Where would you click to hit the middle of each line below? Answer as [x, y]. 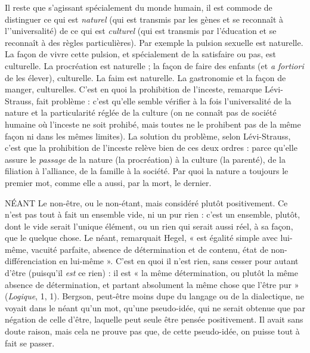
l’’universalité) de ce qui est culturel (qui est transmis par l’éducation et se [141, 31]
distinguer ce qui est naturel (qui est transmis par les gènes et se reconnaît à [144, 19]
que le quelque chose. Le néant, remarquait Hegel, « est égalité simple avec [141, 238]
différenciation [31, 261]
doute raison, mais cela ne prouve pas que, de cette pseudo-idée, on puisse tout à [152, 331]
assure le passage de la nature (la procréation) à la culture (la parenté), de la [145, 159]
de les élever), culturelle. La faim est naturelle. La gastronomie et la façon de [145, 77]
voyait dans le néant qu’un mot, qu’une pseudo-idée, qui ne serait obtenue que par [155, 307]
